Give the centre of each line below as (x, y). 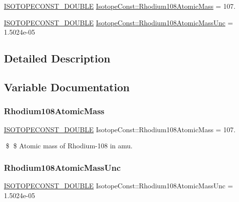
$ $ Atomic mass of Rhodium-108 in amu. (69, 146)
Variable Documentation (67, 87)
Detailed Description (57, 58)
